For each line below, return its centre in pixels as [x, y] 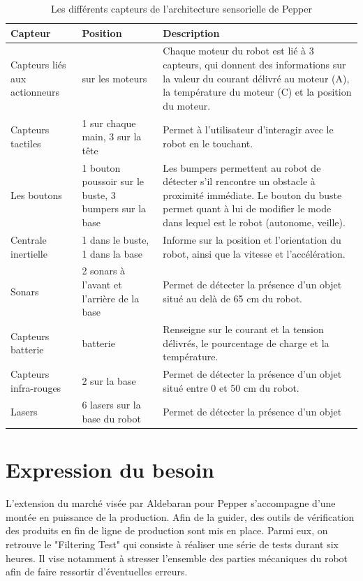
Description [191, 32]
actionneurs [35, 92]
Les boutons [36, 194]
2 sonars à [104, 271]
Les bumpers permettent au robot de [242, 167]
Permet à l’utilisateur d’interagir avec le [248, 130]
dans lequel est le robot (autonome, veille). [254, 222]
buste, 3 [99, 194]
